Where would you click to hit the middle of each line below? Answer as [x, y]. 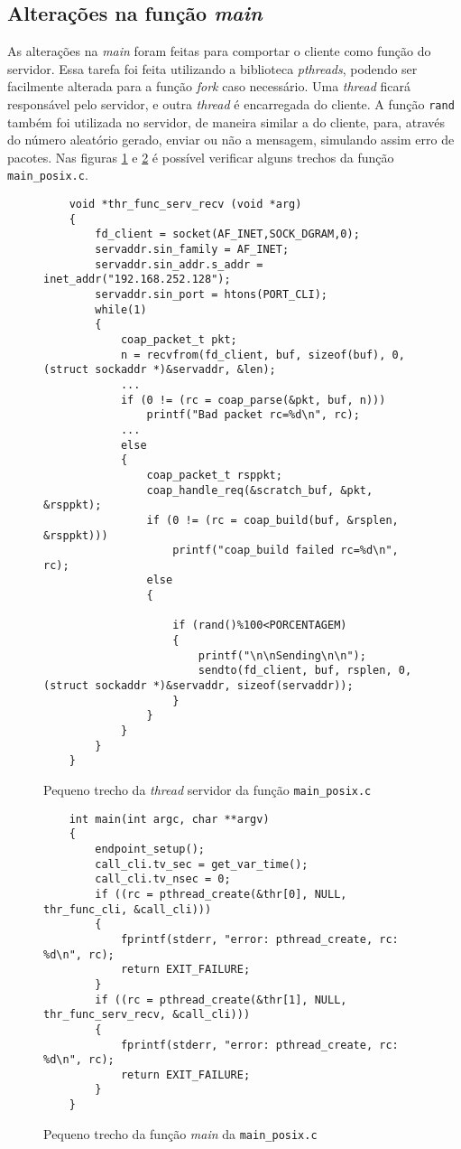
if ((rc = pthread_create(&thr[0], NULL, [221, 894]
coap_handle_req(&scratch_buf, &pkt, [260, 490]
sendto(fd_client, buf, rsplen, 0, [305, 671]
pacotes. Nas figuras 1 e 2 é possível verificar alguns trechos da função [201, 157]
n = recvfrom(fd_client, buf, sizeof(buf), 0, [263, 355]
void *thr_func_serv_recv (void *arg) [185, 205]
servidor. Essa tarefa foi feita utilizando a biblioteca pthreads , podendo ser [212, 68]
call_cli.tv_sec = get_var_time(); [202, 864]
